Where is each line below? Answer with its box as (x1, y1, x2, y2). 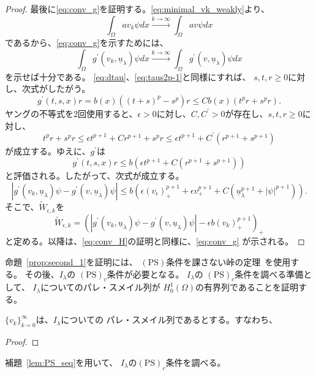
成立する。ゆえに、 (13, 144, 91, 157)
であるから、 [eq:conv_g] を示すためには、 (5, 36, 168, 49)
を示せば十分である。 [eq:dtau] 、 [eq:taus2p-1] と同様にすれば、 (5, 70, 251, 83)
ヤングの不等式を (5, 107, 73, 119)
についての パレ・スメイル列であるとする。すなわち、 (61, 313, 277, 326)
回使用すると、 (78, 107, 138, 119)
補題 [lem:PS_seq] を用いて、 (5, 355, 118, 368)
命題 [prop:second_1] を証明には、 (5, 255, 138, 268)
